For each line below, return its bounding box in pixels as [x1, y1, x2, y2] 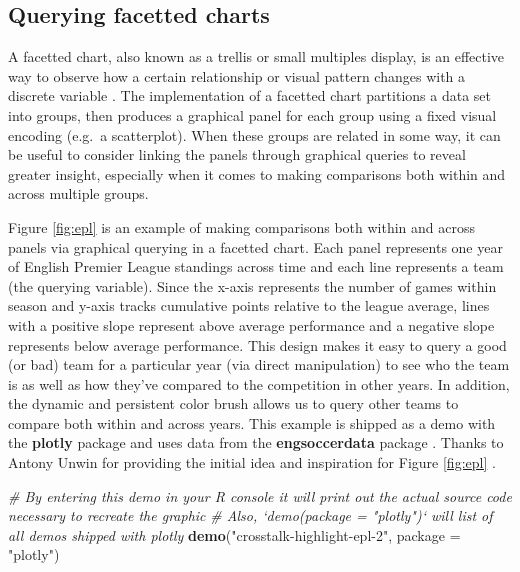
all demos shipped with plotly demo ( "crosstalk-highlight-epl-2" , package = [8, 524, 461, 545]
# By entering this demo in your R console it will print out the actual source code [8, 485, 512, 506]
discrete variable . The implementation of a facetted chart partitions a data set [8, 85, 491, 106]
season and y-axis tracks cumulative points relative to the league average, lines [8, 295, 490, 316]
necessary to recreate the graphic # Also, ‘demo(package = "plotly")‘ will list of [8, 505, 493, 526]
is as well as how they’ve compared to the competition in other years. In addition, [8, 373, 510, 394]
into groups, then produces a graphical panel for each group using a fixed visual [8, 104, 497, 125]
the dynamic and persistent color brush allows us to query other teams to [8, 393, 459, 414]
